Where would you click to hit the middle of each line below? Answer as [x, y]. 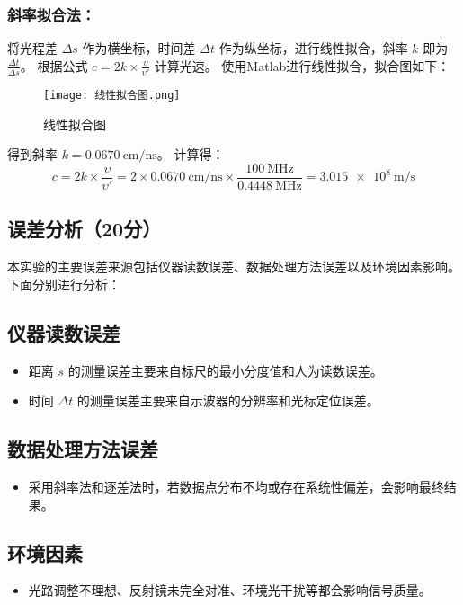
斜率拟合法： [52, 14]
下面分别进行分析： [64, 284]
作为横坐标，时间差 [139, 48]
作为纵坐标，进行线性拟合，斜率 [313, 48]
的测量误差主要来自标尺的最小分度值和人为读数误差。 [225, 370]
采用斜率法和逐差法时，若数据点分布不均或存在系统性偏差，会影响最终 [236, 487]
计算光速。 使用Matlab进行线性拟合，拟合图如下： [302, 65]
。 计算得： [191, 154]
